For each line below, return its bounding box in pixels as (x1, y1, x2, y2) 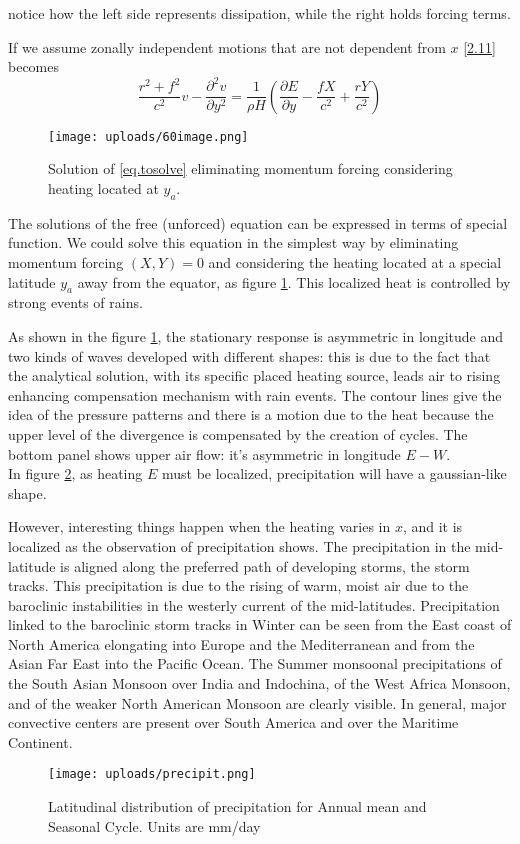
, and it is (402, 516, 463, 537)
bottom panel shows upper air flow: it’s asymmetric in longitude (8, 443, 401, 464)
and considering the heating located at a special (208, 251, 502, 272)
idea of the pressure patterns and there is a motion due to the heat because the (8, 404, 494, 425)
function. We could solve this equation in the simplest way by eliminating (8, 232, 459, 253)
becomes (8, 56, 60, 77)
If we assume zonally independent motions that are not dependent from (8, 36, 446, 57)
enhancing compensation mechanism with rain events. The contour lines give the (8, 384, 502, 405)
